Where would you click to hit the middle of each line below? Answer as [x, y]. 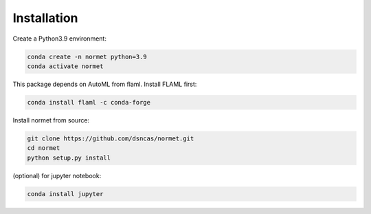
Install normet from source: [51, 120]
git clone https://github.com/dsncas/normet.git [111, 138]
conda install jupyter [65, 194]
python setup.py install [69, 158]
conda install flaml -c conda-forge [89, 102]
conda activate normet [65, 66]
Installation [45, 18]
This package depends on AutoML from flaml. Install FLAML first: [105, 84]
